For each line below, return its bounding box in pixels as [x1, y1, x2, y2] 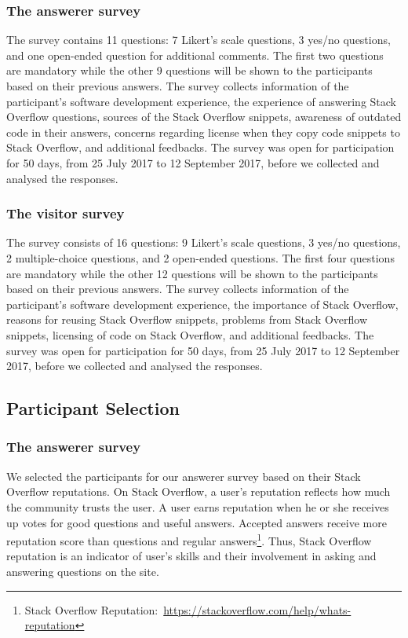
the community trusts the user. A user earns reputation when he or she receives [6, 498, 389, 515]
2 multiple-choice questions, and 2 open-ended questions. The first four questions [6, 249, 395, 266]
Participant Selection [6, 396, 180, 420]
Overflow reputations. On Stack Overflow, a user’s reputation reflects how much [6, 483, 391, 500]
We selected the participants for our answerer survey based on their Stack [6, 467, 361, 484]
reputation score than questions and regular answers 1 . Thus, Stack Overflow [6, 530, 372, 548]
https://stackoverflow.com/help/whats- [163, 601, 352, 618]
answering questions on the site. [6, 563, 159, 579]
